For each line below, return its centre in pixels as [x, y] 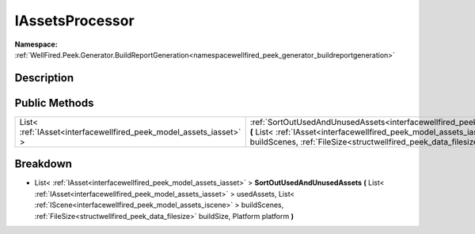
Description [44, 78]
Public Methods [54, 103]
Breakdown [44, 164]
